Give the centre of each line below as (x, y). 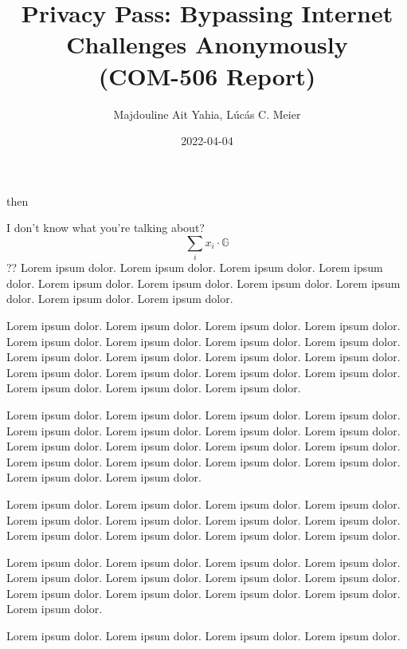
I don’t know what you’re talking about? (106, 228)
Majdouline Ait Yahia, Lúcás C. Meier (207, 114)
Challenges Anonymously (207, 44)
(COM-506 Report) (207, 75)
